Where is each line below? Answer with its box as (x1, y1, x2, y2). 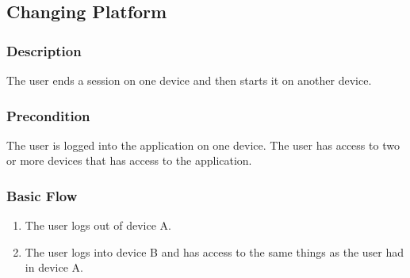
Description (6, 40, 82, 60)
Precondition (6, 105, 90, 125)
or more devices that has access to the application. (6, 152, 252, 169)
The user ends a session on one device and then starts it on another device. (6, 72, 372, 88)
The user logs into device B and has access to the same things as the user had (25, 243, 404, 260)
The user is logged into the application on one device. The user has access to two (6, 136, 400, 153)
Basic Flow (6, 185, 78, 205)
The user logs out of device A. (25, 217, 171, 234)
